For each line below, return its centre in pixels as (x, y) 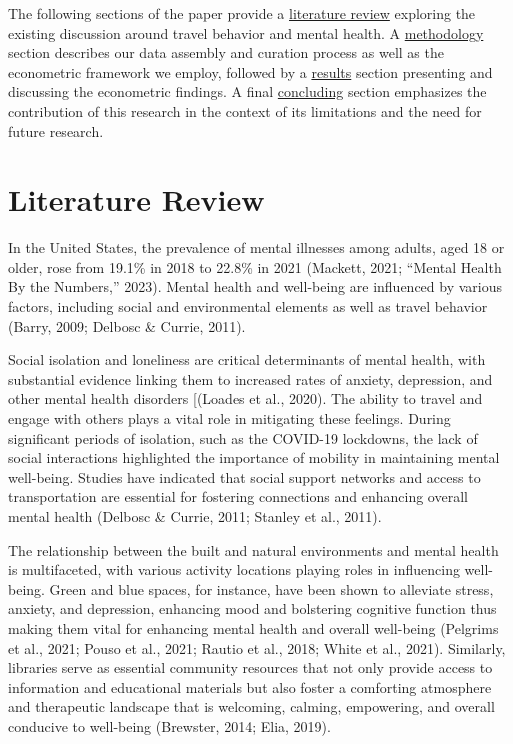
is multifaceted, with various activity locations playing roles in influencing (234, 569)
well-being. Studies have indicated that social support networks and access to (244, 476)
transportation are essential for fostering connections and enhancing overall (238, 496)
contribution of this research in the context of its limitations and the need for (245, 110)
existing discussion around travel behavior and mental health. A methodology (246, 32)
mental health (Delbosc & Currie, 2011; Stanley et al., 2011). (195, 516)
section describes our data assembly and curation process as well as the (226, 52)
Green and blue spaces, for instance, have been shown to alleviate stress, (271, 588)
